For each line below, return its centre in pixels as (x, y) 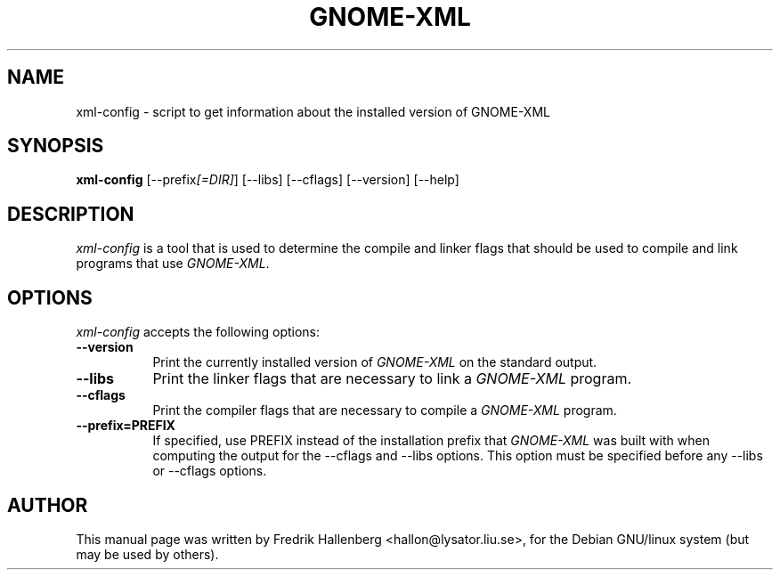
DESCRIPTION (71, 214)
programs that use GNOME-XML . (173, 264)
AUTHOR (48, 505)
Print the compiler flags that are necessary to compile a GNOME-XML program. (385, 410)
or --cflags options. (210, 471)
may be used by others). (147, 554)
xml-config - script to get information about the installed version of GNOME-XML (313, 111)
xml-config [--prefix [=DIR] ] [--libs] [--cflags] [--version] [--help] (268, 180)
